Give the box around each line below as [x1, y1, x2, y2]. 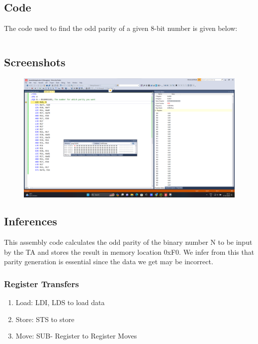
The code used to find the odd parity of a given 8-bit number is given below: [4, 23, 238, 33]
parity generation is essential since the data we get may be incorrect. [4, 256, 213, 267]
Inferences [4, 213, 57, 229]
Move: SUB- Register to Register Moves [15, 331, 137, 341]
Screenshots [4, 54, 66, 70]
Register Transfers [4, 278, 79, 290]
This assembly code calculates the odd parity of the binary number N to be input [4, 237, 253, 247]
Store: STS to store [15, 314, 75, 324]
